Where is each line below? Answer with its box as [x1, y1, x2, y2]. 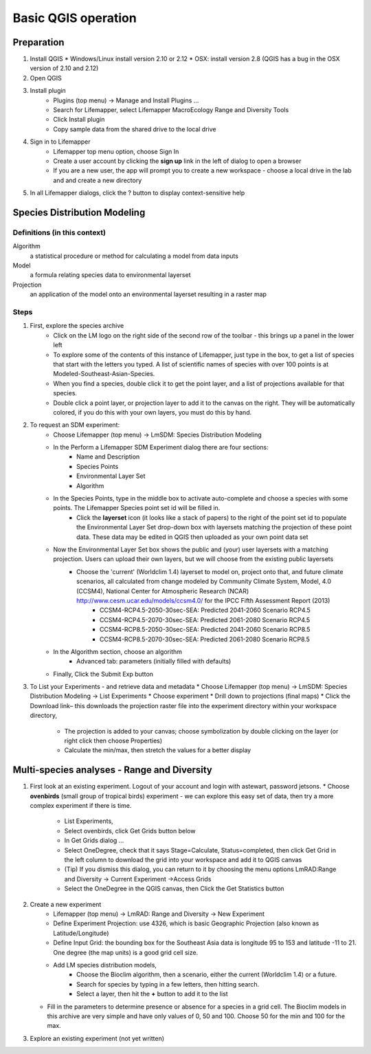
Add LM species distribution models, [53, 960, 157, 969]
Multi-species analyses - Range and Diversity [12, 764, 213, 776]
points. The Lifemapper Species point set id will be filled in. [53, 504, 221, 512]
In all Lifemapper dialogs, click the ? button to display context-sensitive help [30, 189, 245, 197]
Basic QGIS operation [12, 10, 137, 25]
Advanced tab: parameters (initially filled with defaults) [76, 657, 232, 666]
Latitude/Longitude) [53, 929, 109, 937]
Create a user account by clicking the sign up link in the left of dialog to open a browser [53, 157, 302, 165]
